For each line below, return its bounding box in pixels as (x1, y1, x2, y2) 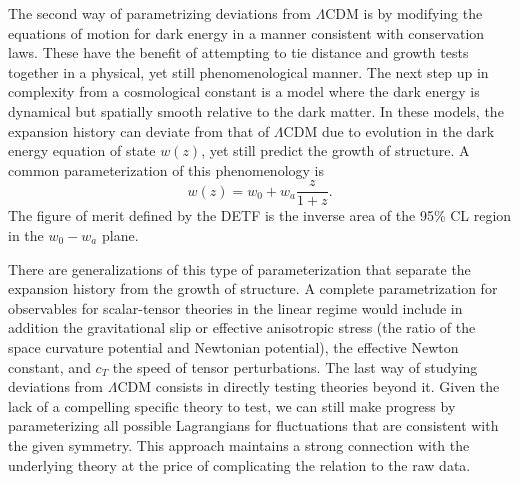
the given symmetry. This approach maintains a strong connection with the (8, 434, 470, 455)
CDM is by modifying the (325, 3, 483, 23)
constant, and (8, 356, 91, 377)
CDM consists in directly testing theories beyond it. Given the (117, 376, 500, 397)
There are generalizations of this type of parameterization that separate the (8, 258, 471, 279)
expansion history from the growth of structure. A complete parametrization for (8, 278, 498, 299)
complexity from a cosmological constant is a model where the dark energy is (8, 81, 480, 102)
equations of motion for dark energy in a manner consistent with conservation (8, 22, 485, 43)
